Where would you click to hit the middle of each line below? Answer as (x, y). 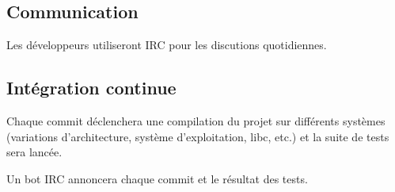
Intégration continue (91, 88)
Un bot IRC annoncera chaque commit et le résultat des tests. (157, 178)
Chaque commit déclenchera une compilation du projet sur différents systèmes (196, 121)
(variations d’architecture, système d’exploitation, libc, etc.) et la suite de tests (198, 136)
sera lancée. (34, 152)
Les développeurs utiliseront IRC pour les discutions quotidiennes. (167, 45)
